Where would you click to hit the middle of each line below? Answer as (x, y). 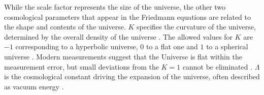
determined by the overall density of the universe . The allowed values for (118, 36)
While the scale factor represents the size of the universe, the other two (115, 7)
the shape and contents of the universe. (65, 27)
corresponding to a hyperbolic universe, (77, 46)
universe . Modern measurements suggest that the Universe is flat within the (123, 56)
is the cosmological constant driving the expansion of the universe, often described (132, 76)
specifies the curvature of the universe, (196, 27)
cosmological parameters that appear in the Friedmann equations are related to (127, 17)
